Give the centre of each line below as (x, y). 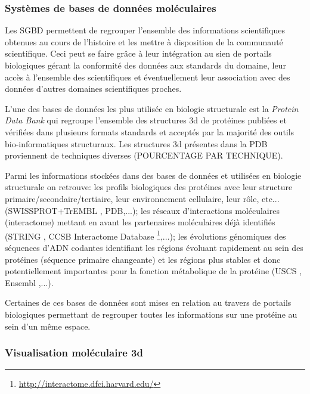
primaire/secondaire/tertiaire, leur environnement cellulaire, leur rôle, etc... (142, 198)
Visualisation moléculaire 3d (74, 353)
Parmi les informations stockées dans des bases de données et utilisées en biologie (153, 175)
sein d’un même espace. (48, 326)
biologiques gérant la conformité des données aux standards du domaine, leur (145, 65)
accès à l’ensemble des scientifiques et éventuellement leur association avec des (148, 77)
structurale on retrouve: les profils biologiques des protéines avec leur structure (149, 187)
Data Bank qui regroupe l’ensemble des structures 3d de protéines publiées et (146, 120)
